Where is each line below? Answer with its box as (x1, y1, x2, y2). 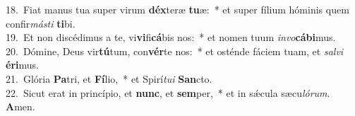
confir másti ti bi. (6, 16, 76, 30)
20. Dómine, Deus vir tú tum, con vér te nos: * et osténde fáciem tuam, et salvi (6, 43, 344, 58)
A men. (6, 99, 35, 114)
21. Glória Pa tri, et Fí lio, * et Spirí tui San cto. (6, 71, 212, 86)
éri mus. (6, 57, 39, 72)
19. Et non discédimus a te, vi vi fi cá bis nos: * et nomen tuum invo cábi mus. (6, 30, 336, 45)
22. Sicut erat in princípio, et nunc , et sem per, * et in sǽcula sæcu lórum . (6, 85, 330, 100)
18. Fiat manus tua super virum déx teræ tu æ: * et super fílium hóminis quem (6, 2, 349, 16)
